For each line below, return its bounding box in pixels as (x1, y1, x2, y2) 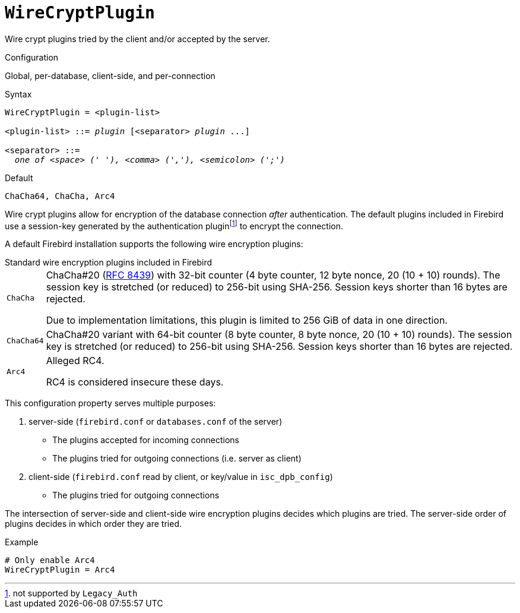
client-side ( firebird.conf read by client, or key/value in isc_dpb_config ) (28, 472, 333, 482)
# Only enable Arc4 (5, 555, 95, 565)
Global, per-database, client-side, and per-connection (5, 70, 215, 81)
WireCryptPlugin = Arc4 (5, 565, 115, 575)
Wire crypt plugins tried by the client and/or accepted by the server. (5, 33, 270, 44)
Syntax (5, 89, 32, 99)
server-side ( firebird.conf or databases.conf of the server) (28, 416, 283, 427)
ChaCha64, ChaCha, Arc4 (5, 191, 115, 201)
